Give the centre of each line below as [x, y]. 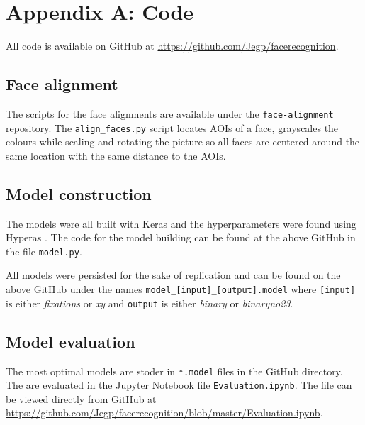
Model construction [79, 193]
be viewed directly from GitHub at [81, 398]
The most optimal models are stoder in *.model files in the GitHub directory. [174, 371]
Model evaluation [71, 341]
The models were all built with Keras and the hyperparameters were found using [181, 223]
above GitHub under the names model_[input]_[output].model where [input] [181, 289]
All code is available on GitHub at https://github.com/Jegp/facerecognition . [172, 46]
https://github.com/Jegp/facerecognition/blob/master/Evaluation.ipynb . [164, 413]
